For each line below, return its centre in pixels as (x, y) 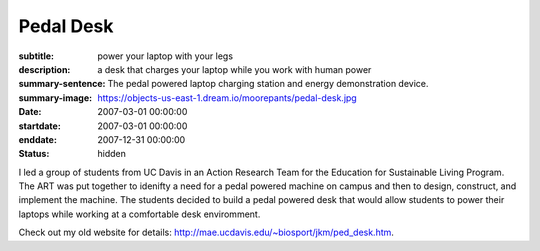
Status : (34, 154)
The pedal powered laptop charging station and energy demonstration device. (268, 84)
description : (44, 69)
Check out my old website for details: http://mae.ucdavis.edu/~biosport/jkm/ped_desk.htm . (206, 232)
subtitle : (36, 56)
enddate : (37, 139)
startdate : (40, 126)
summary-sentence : (62, 84)
